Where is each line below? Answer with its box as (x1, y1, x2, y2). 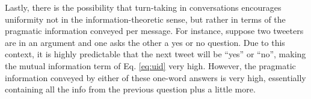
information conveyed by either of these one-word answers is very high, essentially (5, 71, 306, 83)
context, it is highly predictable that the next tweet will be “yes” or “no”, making (5, 48, 306, 60)
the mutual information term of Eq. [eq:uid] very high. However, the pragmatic (5, 59, 296, 72)
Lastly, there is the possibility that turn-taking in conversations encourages (5, 1, 282, 13)
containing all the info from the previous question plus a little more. (5, 83, 256, 95)
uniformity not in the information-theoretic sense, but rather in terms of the (5, 13, 286, 25)
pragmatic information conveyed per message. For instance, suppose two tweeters (5, 24, 304, 37)
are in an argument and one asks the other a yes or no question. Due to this (5, 36, 285, 48)
